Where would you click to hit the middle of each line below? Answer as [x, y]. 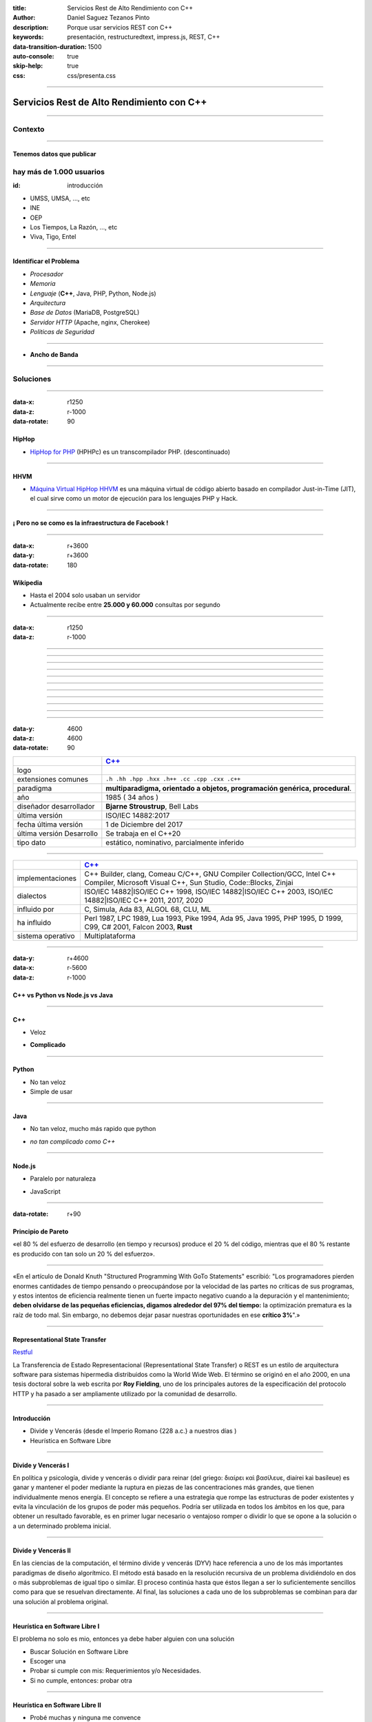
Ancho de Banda [54, 354]
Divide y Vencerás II [42, 1550]
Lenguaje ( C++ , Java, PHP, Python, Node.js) [93, 293]
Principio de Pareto [41, 1232]
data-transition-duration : [50, 46]
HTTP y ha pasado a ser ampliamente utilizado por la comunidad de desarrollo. [125, 1393]
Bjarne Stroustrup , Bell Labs [152, 806]
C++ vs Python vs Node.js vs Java [63, 995]
